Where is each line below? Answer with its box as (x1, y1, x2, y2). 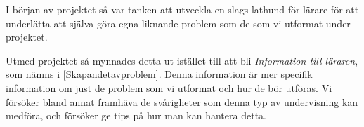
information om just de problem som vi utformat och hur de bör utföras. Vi (6, 80, 332, 95)
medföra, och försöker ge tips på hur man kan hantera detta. (6, 108, 266, 123)
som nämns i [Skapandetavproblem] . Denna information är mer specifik (6, 67, 313, 81)
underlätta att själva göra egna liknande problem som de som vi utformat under (6, 15, 351, 30)
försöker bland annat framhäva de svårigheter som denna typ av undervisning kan (6, 94, 358, 109)
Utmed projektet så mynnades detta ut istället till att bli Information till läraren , (6, 53, 358, 67)
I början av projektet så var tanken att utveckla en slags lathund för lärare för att (6, 2, 359, 16)
